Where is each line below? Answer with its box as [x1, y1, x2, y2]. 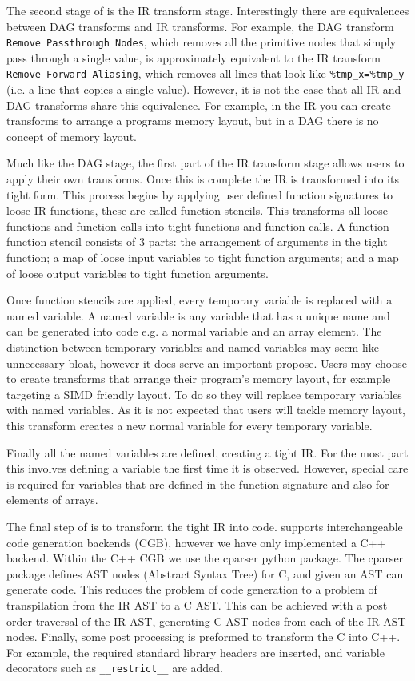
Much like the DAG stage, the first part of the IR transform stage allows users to [6, 155, 405, 171]
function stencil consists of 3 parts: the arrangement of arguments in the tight [6, 233, 388, 250]
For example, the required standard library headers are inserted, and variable [6, 643, 385, 660]
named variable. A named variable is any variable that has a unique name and [6, 307, 390, 324]
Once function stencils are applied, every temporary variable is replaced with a [6, 292, 393, 308]
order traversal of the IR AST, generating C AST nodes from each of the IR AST [6, 612, 406, 629]
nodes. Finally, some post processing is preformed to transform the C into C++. [6, 628, 401, 645]
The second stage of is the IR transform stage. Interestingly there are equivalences [6, 2, 409, 18]
